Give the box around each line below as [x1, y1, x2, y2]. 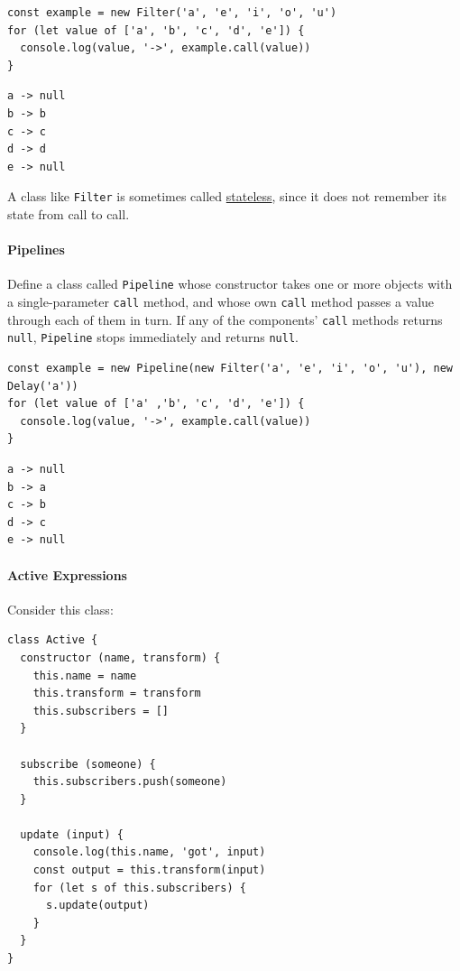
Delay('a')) [7, 379, 78, 393]
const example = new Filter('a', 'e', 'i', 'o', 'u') [7, 6, 337, 19]
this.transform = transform [32, 687, 201, 700]
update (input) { [20, 828, 124, 841]
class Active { [7, 633, 98, 647]
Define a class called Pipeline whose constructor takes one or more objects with [7, 274, 453, 293]
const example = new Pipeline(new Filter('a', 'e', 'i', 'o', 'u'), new [7, 362, 453, 375]
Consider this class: [7, 599, 114, 618]
